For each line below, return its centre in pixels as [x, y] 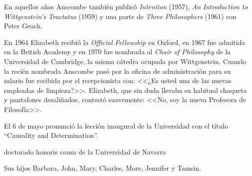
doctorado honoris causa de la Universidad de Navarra [85, 151]
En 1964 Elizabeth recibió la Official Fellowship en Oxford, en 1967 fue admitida [125, 42]
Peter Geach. [23, 26]
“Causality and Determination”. [51, 135]
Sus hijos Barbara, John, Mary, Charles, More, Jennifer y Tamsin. [103, 168]
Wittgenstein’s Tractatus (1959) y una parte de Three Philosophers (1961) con [120, 16]
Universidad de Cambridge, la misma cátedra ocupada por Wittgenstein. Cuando [125, 61]
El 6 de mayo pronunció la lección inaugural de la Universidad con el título [116, 125]
